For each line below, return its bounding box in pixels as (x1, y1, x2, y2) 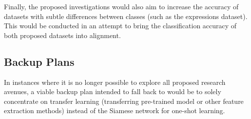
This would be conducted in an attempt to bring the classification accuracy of (4, 20, 237, 31)
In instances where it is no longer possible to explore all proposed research (4, 77, 226, 87)
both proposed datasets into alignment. (4, 30, 121, 40)
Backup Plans (4, 54, 75, 69)
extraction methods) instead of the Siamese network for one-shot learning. (4, 105, 225, 116)
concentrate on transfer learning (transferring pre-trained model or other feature (4, 96, 244, 106)
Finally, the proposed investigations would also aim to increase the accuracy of (4, 1, 239, 11)
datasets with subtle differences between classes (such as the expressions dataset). (4, 11, 248, 21)
